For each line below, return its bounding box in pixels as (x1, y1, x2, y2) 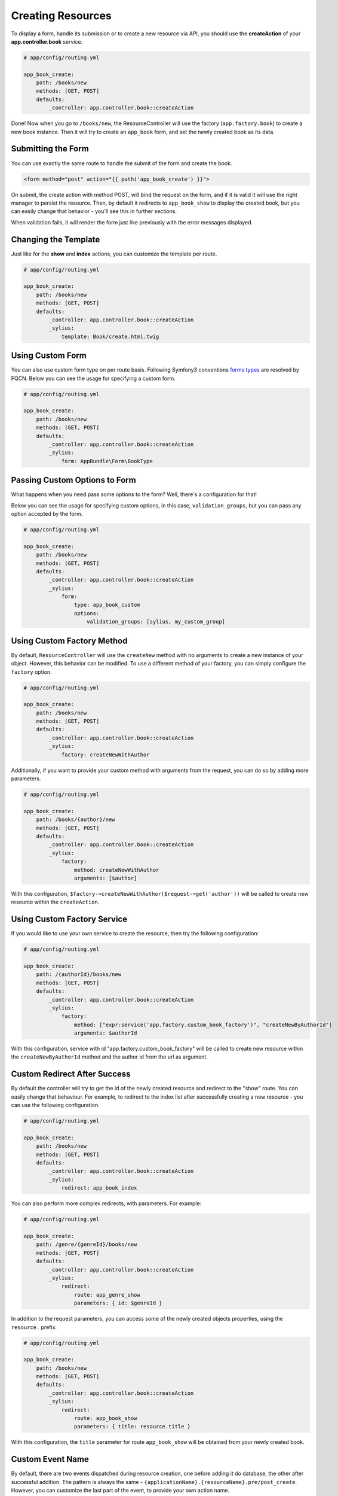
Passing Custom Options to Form (11, 475, 137, 485)
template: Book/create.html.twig (61, 333, 159, 340)
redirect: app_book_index (61, 1185, 137, 1191)
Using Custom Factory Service (11, 914, 128, 925)
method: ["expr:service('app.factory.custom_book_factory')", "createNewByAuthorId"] (73, 1021, 333, 1028)
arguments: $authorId (73, 1030, 137, 1036)
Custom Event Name (11, 1454, 89, 1464)
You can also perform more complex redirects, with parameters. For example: (11, 1200, 202, 1207)
